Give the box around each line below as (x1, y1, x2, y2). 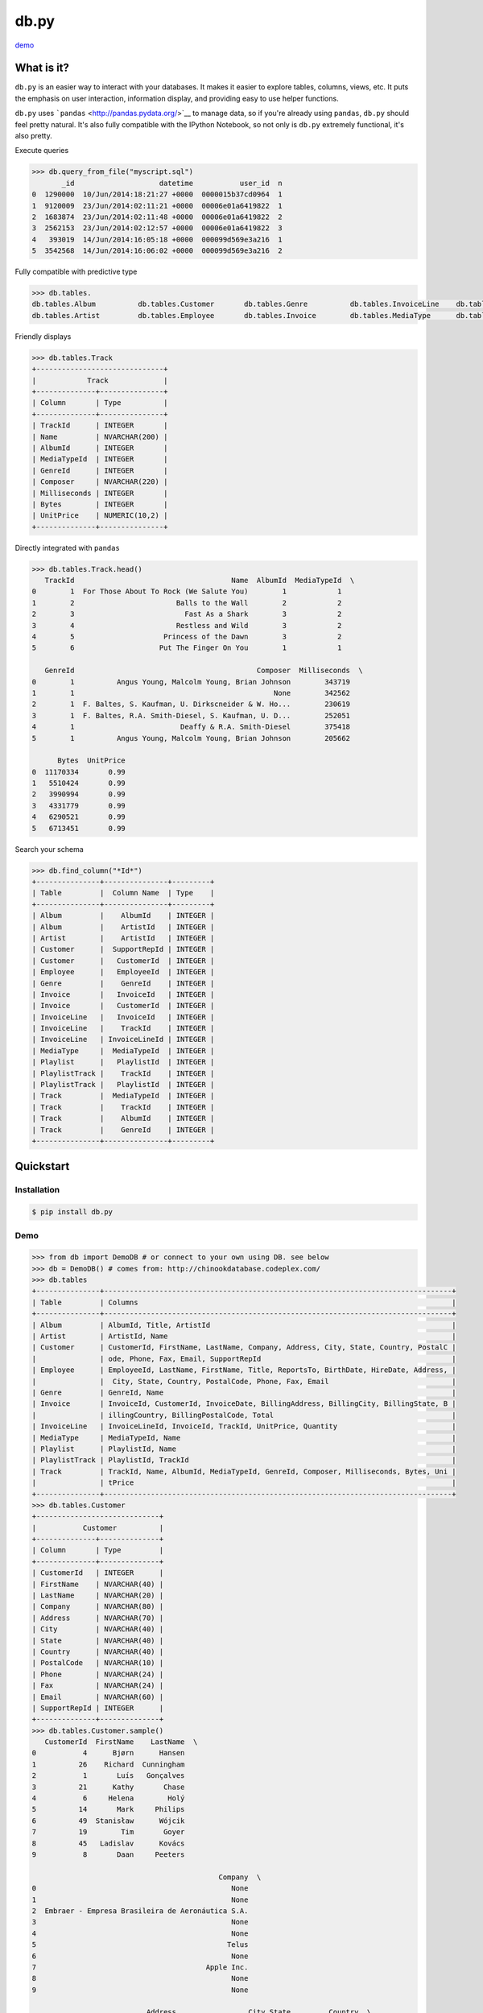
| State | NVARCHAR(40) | (31, 1635, 164, 1645)
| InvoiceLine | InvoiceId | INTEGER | (31, 1012, 215, 1022)
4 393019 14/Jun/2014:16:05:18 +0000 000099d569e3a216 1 (31, 234, 283, 244)
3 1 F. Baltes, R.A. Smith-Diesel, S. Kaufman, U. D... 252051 (31, 711, 350, 720)
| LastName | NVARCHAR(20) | (31, 1591, 164, 1600)
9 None (31, 1985, 249, 1994)
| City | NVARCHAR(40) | (31, 1625, 164, 1634)
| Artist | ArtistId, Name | (31, 1332, 456, 1341)
